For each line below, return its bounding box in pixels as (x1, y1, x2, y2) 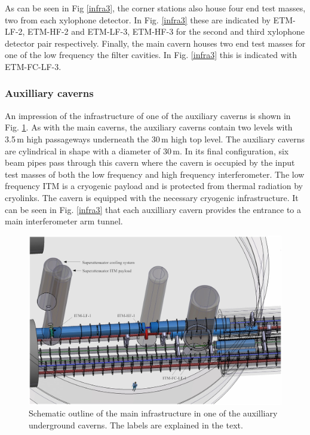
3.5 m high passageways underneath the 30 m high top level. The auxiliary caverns (5, 132, 305, 145)
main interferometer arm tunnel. (5, 215, 123, 227)
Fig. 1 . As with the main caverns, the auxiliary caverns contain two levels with (5, 121, 293, 133)
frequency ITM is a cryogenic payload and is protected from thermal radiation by (5, 180, 303, 192)
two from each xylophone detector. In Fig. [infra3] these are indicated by (5, 13, 271, 26)
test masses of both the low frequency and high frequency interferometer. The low (5, 168, 305, 180)
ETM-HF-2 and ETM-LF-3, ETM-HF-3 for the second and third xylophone (27, 25, 305, 38)
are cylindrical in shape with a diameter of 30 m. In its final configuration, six (5, 144, 289, 157)
